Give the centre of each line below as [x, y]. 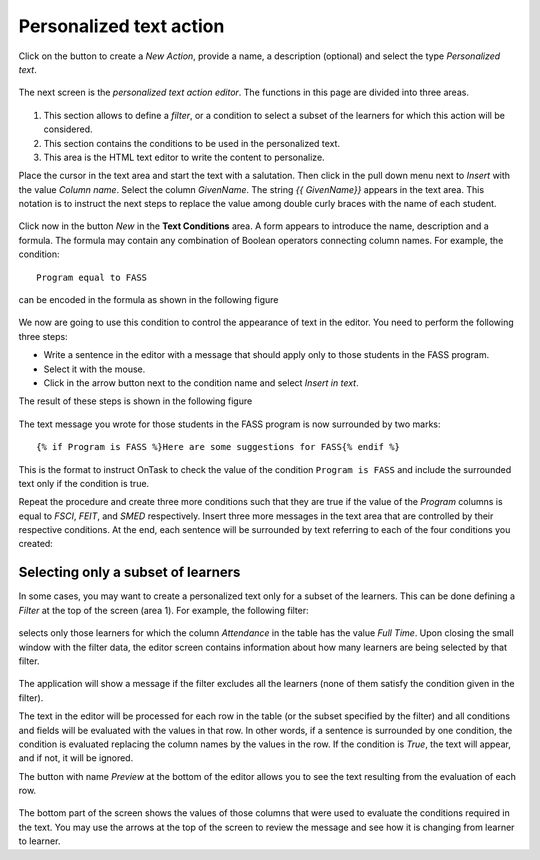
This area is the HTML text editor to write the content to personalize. [184, 157]
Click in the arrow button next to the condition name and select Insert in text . [201, 382]
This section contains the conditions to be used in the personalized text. [191, 143]
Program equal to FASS [92, 277]
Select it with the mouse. [94, 369]
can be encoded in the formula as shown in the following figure [148, 300]
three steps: [43, 336]
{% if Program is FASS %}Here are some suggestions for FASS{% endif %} [218, 447]
